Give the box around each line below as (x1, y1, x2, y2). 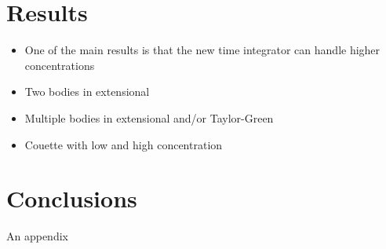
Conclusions (6, 182, 137, 214)
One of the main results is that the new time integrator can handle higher (24, 42, 381, 58)
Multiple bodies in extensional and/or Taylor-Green (24, 109, 274, 126)
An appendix (6, 228, 68, 244)
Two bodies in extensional (24, 83, 150, 100)
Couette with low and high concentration (24, 136, 223, 152)
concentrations (24, 57, 95, 73)
